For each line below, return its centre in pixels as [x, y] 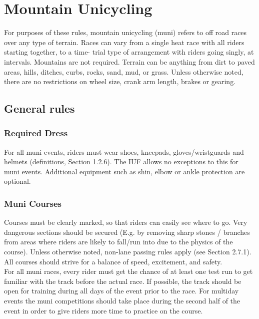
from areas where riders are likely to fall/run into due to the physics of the [118, 242]
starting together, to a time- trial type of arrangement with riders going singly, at [129, 52]
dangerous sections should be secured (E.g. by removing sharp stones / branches [127, 232]
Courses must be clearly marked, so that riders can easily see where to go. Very [126, 222]
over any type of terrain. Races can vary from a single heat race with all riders [124, 42]
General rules [39, 108]
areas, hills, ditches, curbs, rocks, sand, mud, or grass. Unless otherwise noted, [124, 71]
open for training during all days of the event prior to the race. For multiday [121, 291]
